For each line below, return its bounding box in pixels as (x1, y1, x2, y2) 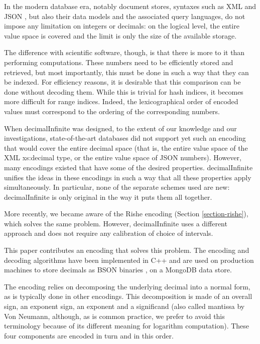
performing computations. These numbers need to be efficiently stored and (4, 57, 233, 67)
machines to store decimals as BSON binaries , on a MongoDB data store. (4, 264, 232, 275)
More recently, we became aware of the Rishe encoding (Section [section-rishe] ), (4, 208, 248, 219)
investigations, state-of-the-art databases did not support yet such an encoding (4, 133, 246, 143)
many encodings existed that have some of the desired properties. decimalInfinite (4, 162, 253, 172)
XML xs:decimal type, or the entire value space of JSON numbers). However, (4, 152, 241, 163)
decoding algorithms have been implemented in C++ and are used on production (4, 254, 254, 265)
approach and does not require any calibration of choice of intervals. (4, 228, 213, 238)
